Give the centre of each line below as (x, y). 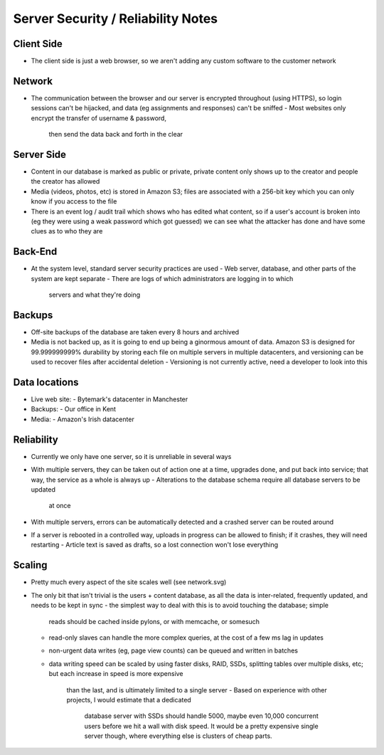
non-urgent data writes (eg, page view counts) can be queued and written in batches (174, 650)
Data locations (46, 382)
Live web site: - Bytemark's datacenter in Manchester (110, 399)
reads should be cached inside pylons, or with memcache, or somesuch (154, 621)
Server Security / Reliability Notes (116, 19)
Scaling (30, 565)
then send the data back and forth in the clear (116, 134)
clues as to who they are (67, 231)
